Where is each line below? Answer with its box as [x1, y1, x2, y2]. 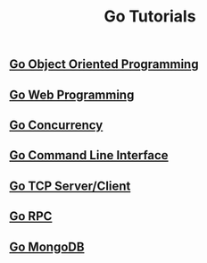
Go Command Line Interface [9, 148, 169, 163]
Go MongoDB [9, 239, 85, 254]
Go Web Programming [9, 87, 135, 102]
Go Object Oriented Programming [9, 56, 199, 72]
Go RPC [9, 208, 53, 225]
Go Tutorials [103, 6, 196, 27]
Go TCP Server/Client [9, 178, 131, 193]
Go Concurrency [9, 117, 103, 132]
